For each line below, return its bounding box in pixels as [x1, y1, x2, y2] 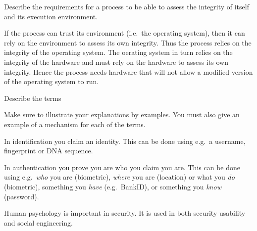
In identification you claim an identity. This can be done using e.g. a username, [4, 136, 246, 146]
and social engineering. [4, 217, 73, 228]
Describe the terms [4, 92, 61, 103]
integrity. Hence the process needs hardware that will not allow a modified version [4, 66, 253, 77]
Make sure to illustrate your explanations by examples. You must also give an [4, 109, 240, 120]
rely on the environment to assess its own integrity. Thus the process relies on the [4, 37, 252, 47]
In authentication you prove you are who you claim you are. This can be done [4, 162, 240, 172]
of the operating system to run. [4, 76, 99, 87]
